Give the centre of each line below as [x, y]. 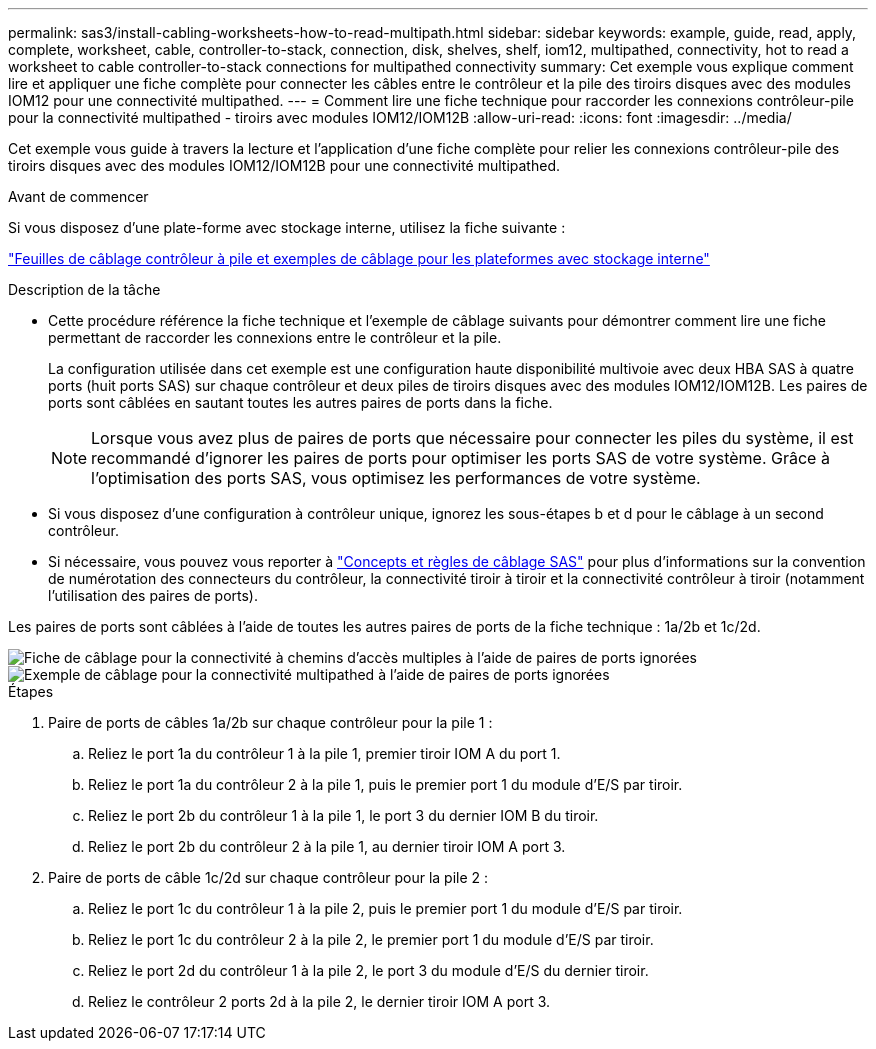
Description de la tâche [84, 289]
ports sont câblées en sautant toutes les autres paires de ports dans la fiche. [300, 402]
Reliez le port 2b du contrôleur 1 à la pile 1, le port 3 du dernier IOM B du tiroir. [343, 815]
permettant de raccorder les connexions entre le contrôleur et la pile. [275, 337]
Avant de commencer [78, 196]
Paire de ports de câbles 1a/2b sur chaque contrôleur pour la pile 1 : [270, 722]
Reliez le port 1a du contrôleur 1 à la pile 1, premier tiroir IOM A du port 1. [324, 753]
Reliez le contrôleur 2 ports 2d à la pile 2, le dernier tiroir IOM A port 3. [319, 1001]
